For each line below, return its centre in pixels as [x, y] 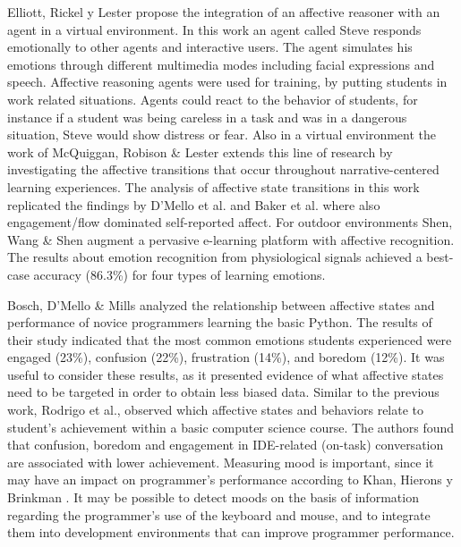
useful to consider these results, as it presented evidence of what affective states [226, 374]
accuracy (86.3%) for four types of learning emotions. [179, 274]
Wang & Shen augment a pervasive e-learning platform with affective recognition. [231, 239]
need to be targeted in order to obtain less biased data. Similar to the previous [223, 392]
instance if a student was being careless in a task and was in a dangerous [207, 117]
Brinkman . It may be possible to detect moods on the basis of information [213, 497]
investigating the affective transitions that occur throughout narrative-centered [223, 169]
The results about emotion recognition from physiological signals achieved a [215, 257]
